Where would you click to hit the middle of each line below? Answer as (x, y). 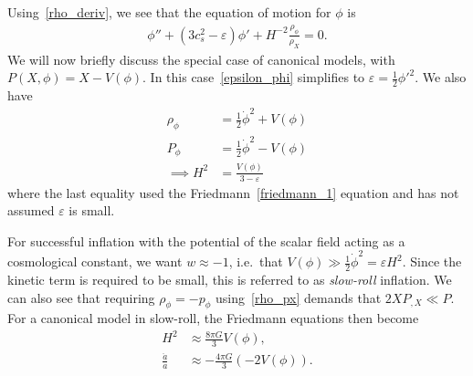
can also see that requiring (81, 297)
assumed (31, 210)
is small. (92, 210)
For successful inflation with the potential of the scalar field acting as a (206, 240)
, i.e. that (256, 261)
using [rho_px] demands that (299, 297)
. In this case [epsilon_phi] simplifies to (254, 77)
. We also (441, 77)
